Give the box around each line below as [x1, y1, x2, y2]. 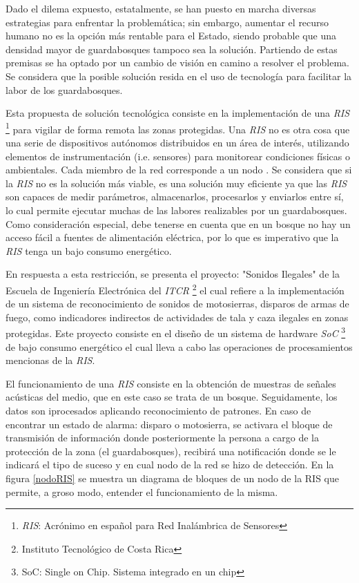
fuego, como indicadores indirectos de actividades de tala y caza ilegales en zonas [6, 309, 349, 324]
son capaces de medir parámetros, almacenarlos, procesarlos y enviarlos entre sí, [6, 189, 344, 204]
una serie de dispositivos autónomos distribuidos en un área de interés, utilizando [6, 135, 349, 149]
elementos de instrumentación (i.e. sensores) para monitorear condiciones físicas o [6, 149, 350, 163]
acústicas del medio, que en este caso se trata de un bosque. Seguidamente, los [6, 390, 338, 404]
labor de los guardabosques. [6, 82, 123, 97]
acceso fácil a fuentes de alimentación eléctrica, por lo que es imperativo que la [6, 230, 339, 245]
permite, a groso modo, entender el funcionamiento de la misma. [6, 484, 278, 499]
